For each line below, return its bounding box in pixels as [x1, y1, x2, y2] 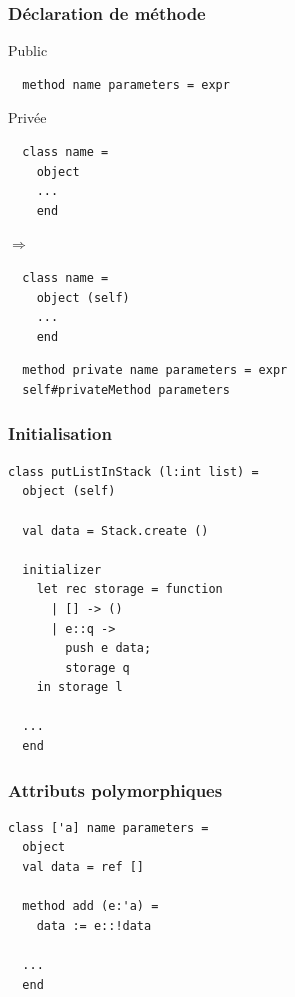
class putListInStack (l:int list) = [8, 464, 259, 479]
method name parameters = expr [22, 77, 230, 92]
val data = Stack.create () [22, 523, 209, 538]
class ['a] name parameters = [8, 820, 209, 835]
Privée [8, 107, 47, 128]
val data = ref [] [22, 860, 145, 875]
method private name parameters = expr [22, 363, 288, 378]
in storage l [36, 680, 123, 695]
